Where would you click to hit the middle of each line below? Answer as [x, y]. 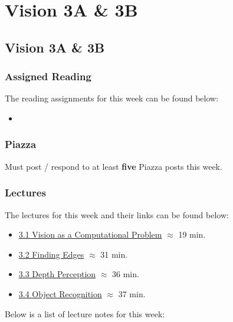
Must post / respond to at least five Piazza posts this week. [114, 166]
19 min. [192, 234]
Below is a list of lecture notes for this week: [85, 313]
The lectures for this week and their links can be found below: [117, 214]
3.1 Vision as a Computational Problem [90, 234]
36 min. [126, 274]
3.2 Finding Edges [51, 254]
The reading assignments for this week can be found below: [112, 98]
